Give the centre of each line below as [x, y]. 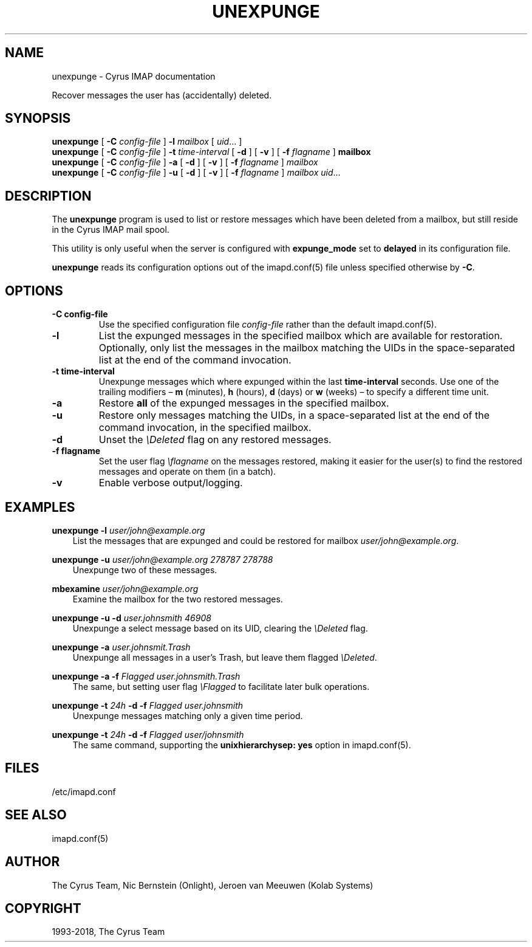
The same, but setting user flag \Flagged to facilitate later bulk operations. [221, 686]
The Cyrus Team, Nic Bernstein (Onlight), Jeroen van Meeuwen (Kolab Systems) [213, 885]
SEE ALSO [36, 815]
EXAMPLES [40, 507]
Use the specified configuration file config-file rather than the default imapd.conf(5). [268, 325]
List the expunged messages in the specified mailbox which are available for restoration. [301, 336]
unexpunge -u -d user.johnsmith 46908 [131, 618]
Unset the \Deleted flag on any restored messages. [215, 440]
